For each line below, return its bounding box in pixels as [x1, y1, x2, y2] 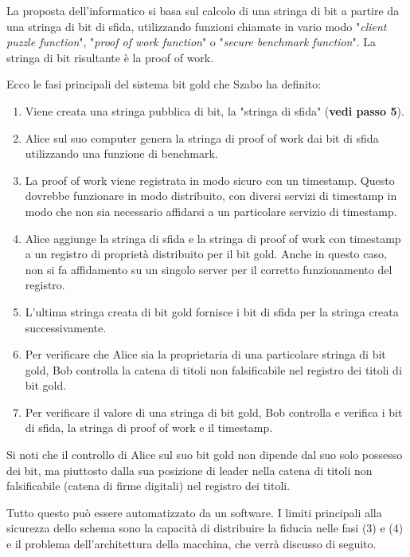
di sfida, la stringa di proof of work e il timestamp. [25, 419, 273, 436]
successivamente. [25, 319, 107, 335]
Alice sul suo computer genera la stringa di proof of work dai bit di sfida [25, 129, 379, 146]
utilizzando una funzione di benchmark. [25, 145, 218, 162]
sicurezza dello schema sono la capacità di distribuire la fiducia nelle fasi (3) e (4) [6, 520, 404, 536]
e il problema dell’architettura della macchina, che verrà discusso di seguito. [6, 535, 377, 552]
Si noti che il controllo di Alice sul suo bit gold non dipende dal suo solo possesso [6, 446, 403, 463]
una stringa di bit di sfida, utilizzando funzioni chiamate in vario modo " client [6, 18, 387, 34]
